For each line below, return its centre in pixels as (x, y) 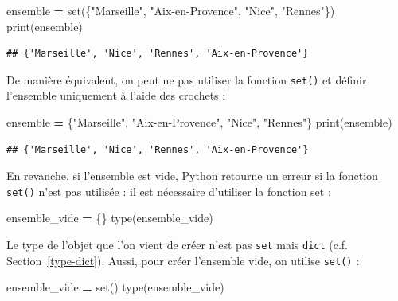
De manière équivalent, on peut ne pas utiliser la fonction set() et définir (187, 79)
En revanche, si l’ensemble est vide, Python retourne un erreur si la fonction (192, 176)
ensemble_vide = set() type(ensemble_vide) (115, 287)
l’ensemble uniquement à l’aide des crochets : (116, 95)
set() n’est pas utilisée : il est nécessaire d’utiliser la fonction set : (169, 191)
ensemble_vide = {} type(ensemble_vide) (110, 218)
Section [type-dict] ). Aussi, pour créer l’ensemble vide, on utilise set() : (183, 260)
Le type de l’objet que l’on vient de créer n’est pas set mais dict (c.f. (178, 245)
